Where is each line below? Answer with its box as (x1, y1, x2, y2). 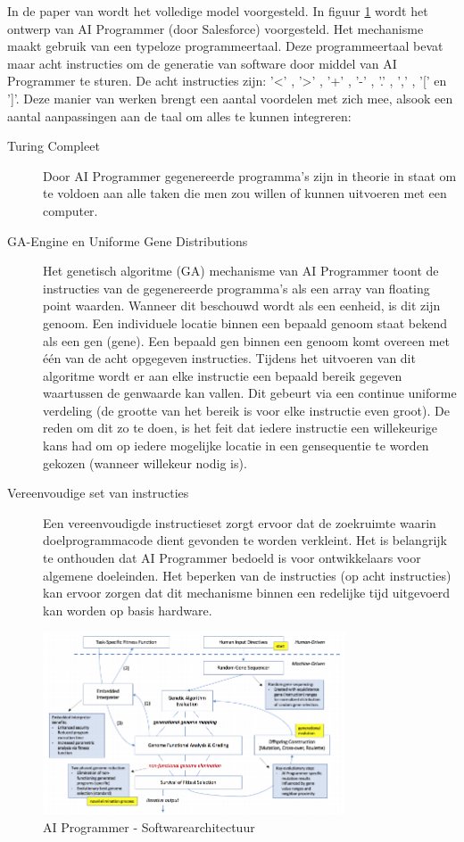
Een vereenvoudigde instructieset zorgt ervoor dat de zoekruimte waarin (43, 513, 436, 532)
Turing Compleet (7, 136, 100, 155)
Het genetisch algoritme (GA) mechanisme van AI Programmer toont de (43, 261, 439, 280)
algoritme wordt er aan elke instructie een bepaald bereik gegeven (43, 366, 402, 384)
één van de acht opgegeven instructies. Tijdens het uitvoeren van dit (43, 349, 416, 367)
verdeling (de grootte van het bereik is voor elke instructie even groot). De (43, 400, 450, 419)
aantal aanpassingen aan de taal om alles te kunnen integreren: (7, 106, 352, 125)
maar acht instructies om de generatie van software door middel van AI (7, 54, 397, 72)
